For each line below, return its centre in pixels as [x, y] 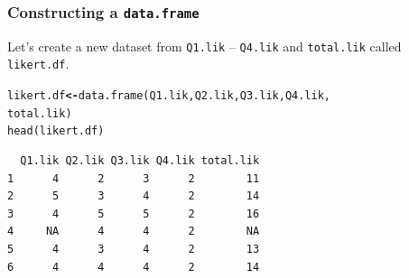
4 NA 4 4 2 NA [134, 232]
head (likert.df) [56, 131]
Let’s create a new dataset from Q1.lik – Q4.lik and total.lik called [204, 46]
